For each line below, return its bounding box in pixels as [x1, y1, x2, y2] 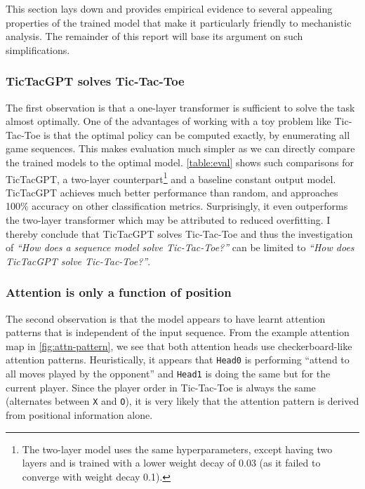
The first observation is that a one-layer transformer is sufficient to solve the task [6, 100, 355, 114]
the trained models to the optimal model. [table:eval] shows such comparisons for [6, 154, 354, 169]
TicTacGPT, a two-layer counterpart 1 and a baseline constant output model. [6, 169, 336, 186]
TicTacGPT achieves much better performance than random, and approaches [6, 185, 338, 199]
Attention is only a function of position [6, 283, 232, 301]
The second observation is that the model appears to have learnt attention [6, 311, 326, 326]
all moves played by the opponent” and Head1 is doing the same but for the [6, 366, 331, 381]
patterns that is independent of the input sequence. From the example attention [6, 325, 350, 340]
